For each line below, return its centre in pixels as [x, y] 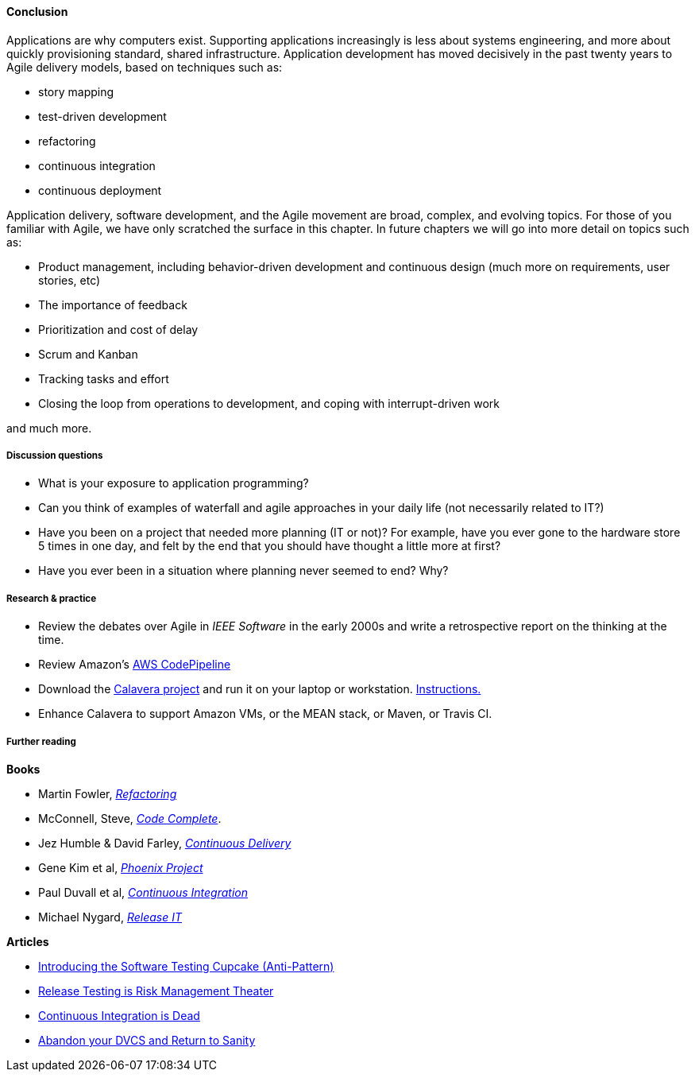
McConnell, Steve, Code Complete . [130, 818]
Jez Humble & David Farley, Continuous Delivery [165, 843]
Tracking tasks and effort [104, 378]
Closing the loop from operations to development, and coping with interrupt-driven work [269, 403]
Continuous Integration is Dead [119, 1015]
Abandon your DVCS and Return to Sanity [147, 1040]
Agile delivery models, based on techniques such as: [145, 67]
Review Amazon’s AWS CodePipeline [135, 665]
